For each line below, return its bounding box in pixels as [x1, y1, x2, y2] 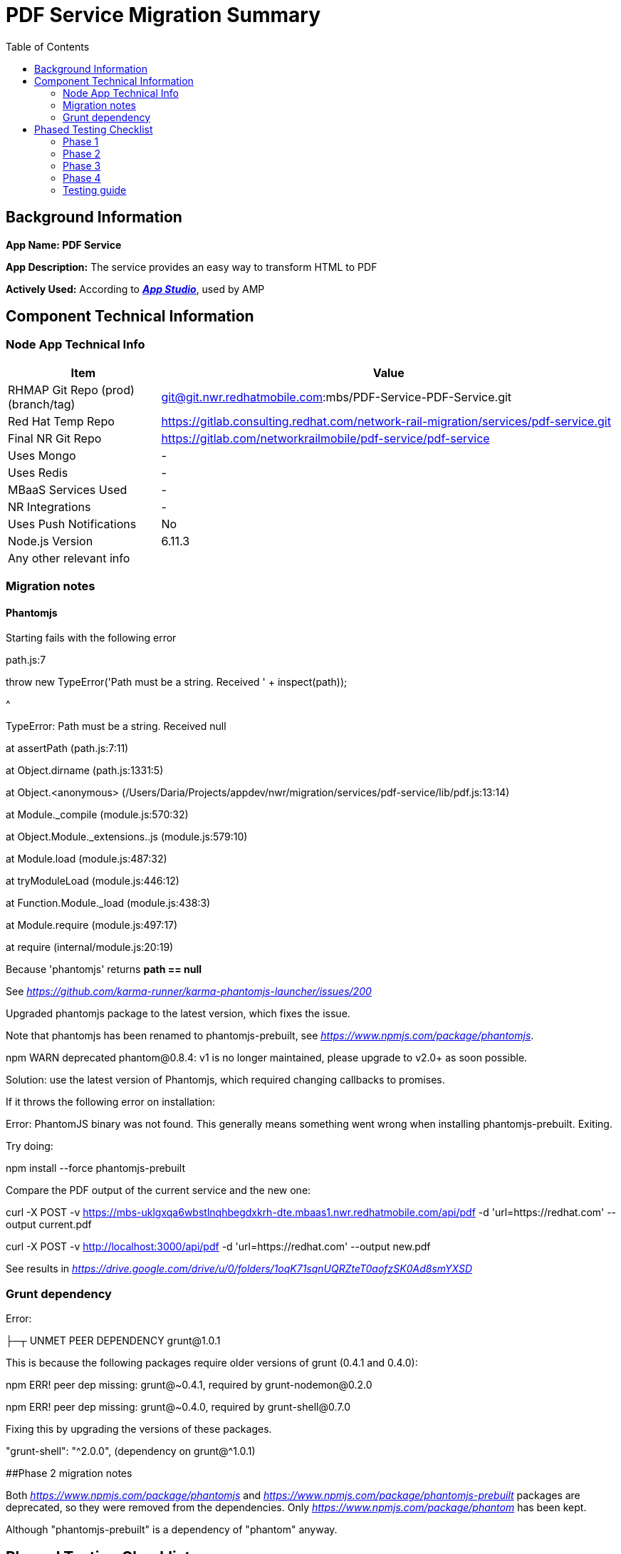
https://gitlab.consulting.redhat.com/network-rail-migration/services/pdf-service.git [161, 413, 611, 428]
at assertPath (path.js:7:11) [6, 742, 129, 755]
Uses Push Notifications [8, 516, 137, 531]
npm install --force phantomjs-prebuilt [6, 1162, 185, 1175]
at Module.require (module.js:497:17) [6, 919, 178, 932]
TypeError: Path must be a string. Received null [6, 720, 226, 733]
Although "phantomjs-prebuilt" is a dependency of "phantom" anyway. [6, 1523, 338, 1536]
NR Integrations [8, 499, 91, 514]
